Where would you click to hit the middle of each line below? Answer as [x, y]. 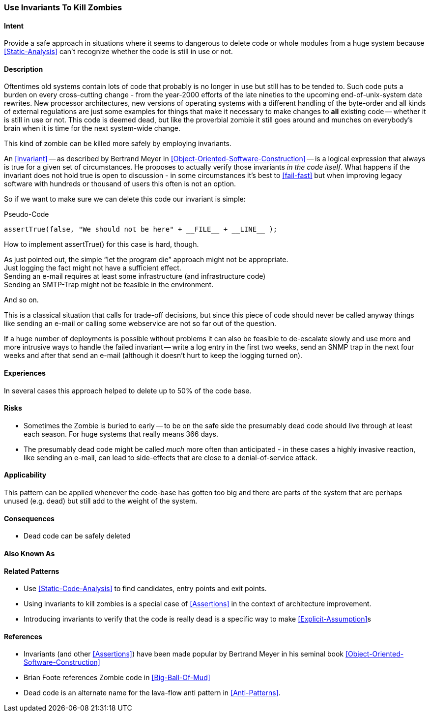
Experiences [25, 373]
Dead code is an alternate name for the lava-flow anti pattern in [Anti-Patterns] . [152, 693]
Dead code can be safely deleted [77, 536]
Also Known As [29, 553]
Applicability [25, 475]
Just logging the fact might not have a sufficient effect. [93, 268]
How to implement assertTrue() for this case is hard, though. [101, 244]
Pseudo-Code [27, 214]
